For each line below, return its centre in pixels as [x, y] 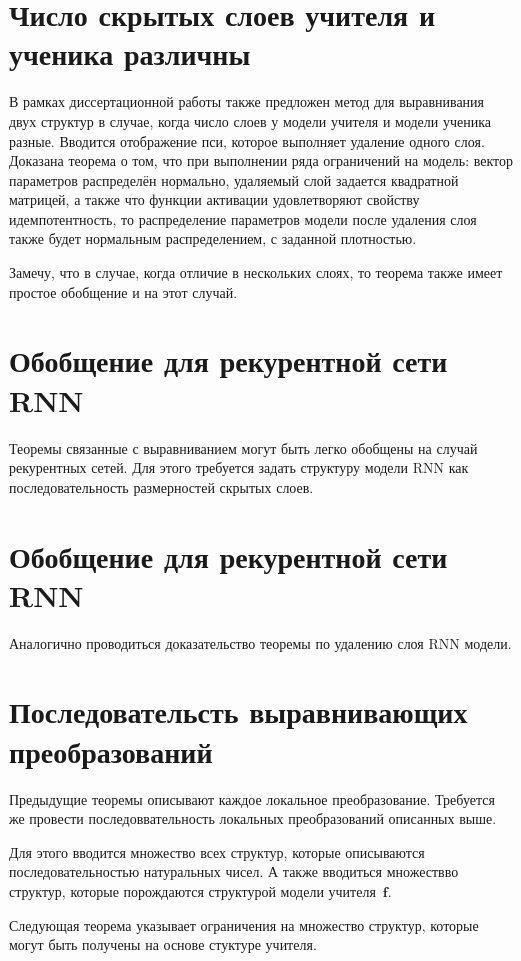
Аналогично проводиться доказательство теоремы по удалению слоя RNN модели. [260, 642]
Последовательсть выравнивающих [238, 711]
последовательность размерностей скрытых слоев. [161, 486]
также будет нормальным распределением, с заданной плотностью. [213, 238]
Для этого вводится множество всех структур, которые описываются [217, 851]
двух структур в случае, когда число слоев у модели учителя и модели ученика [250, 120]
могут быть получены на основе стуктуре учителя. [163, 944]
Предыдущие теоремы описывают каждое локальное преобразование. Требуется [252, 798]
